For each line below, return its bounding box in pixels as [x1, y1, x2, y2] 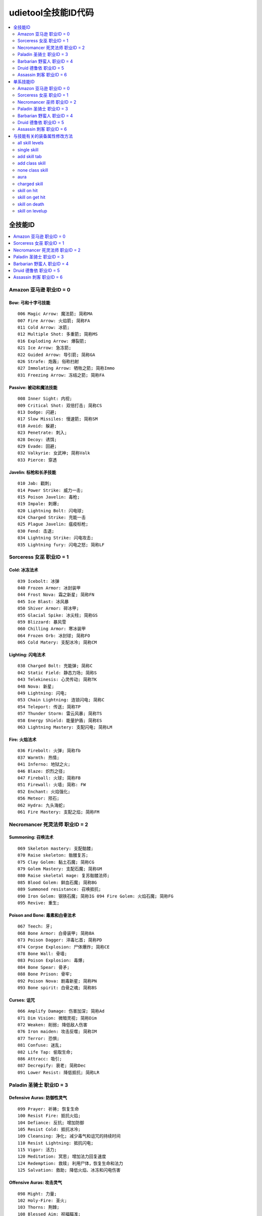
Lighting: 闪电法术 [9, 652, 46, 658]
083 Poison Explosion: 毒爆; [17, 958, 85, 963]
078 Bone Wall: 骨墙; [17, 951, 67, 956]
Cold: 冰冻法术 [9, 567, 38, 573]
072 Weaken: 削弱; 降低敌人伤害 [17, 1022, 88, 1028]
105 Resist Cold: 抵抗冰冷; [17, 1127, 81, 1132]
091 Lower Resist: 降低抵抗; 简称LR [17, 1070, 99, 1075]
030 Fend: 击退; [17, 528, 54, 534]
